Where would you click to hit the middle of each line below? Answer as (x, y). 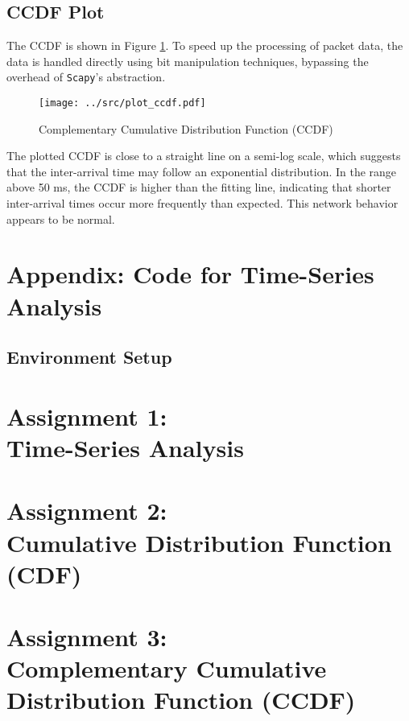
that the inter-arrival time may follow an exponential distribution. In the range (202, 171)
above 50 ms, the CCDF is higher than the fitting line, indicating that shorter (199, 187)
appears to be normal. (61, 218)
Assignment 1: (87, 416)
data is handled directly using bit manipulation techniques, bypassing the (188, 61)
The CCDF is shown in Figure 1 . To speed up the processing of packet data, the (205, 45)
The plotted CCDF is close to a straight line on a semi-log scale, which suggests (204, 156)
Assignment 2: (87, 511)
